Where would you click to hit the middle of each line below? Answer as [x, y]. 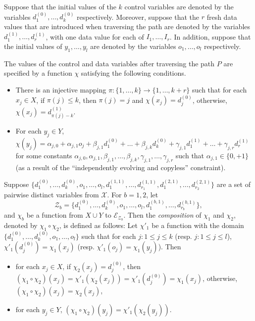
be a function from [55, 215]
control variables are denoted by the [179, 6]
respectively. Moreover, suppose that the [138, 17]
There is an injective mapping [61, 89]
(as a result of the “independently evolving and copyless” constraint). [121, 167]
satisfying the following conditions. [133, 73]
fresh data [222, 17]
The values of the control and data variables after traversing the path [109, 63]
